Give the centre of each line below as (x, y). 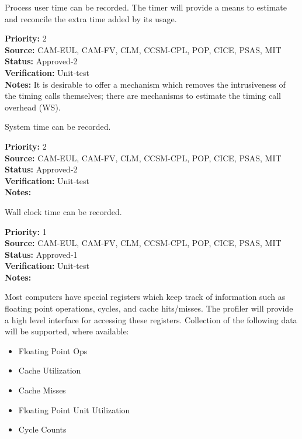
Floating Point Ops (53, 350)
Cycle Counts (42, 429)
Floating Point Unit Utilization (74, 409)
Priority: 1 (26, 231)
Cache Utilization (50, 370)
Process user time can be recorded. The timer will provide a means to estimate (146, 7)
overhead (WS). (33, 107)
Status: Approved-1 (41, 254)
